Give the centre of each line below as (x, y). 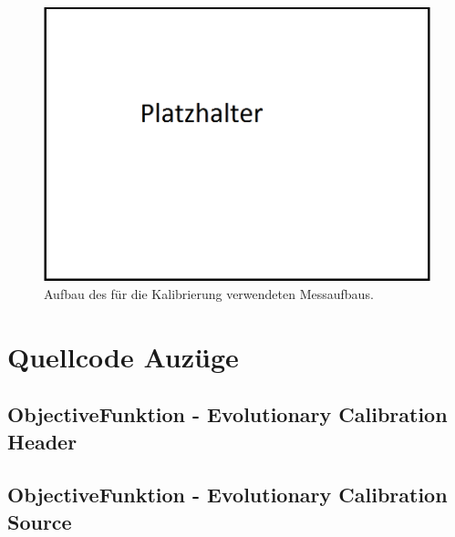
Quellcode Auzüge (123, 356)
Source (40, 521)
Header (42, 441)
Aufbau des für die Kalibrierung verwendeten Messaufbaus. (209, 293)
